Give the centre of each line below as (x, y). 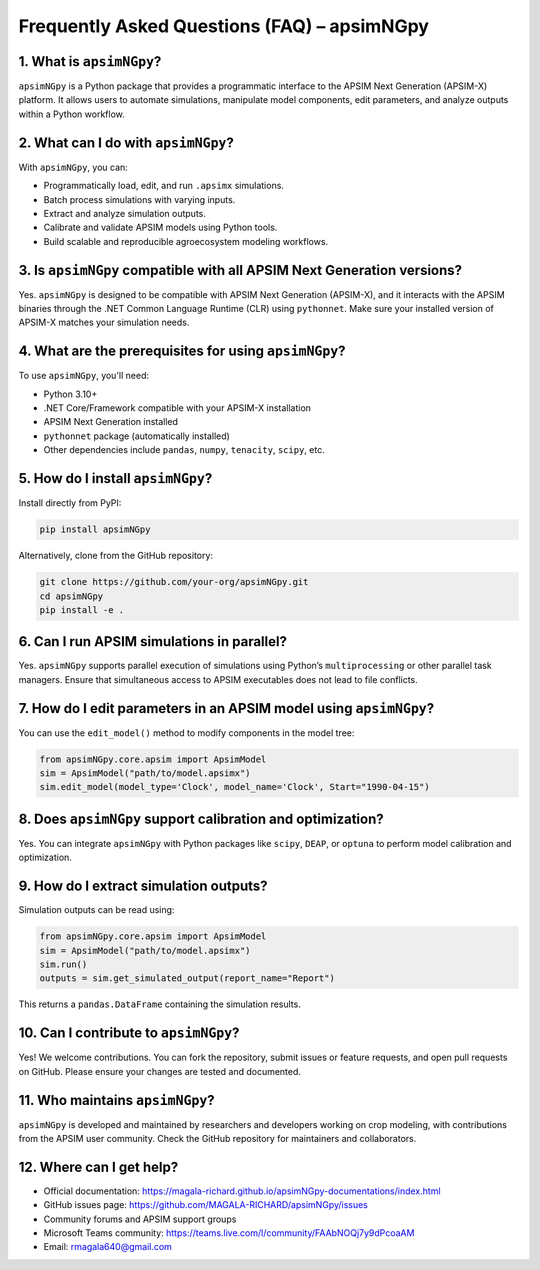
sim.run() (63, 964)
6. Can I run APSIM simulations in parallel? (152, 641)
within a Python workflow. (71, 114)
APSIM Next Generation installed (111, 422)
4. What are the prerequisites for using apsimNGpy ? (182, 351)
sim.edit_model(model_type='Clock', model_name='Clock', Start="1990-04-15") (234, 787)
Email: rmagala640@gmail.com (107, 1247)
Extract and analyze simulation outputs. (125, 213)
